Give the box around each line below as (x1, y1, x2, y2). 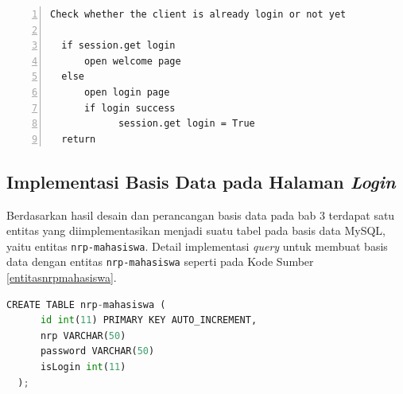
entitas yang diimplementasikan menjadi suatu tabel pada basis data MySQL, (6, 222, 386, 239)
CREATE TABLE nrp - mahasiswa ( (6, 298, 166, 310)
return (61, 133, 96, 145)
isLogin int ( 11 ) (40, 361, 126, 373)
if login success (83, 102, 176, 114)
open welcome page (83, 55, 181, 67)
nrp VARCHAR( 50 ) (40, 330, 126, 341)
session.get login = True (118, 118, 255, 130)
